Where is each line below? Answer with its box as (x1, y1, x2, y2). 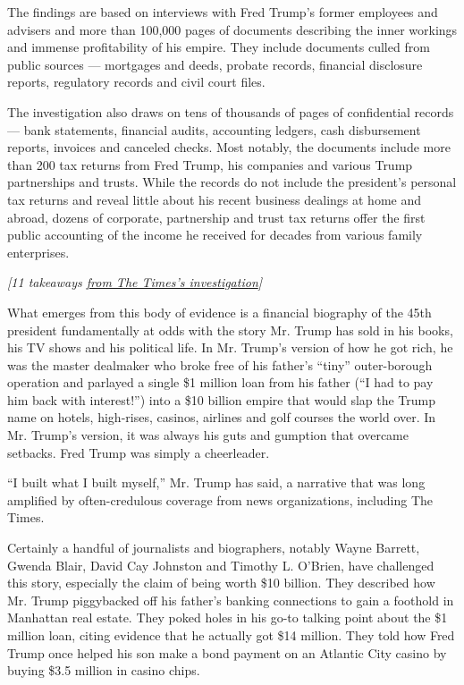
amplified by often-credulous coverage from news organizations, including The (7, 490, 434, 509)
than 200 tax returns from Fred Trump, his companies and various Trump (7, 155, 413, 173)
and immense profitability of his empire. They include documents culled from (7, 38, 430, 56)
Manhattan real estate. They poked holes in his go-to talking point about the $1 (7, 608, 448, 627)
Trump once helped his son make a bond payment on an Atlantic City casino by (7, 643, 447, 662)
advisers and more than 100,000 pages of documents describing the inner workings (7, 20, 458, 38)
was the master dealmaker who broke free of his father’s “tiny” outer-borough (7, 355, 433, 374)
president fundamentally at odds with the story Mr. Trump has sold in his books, (7, 320, 453, 339)
